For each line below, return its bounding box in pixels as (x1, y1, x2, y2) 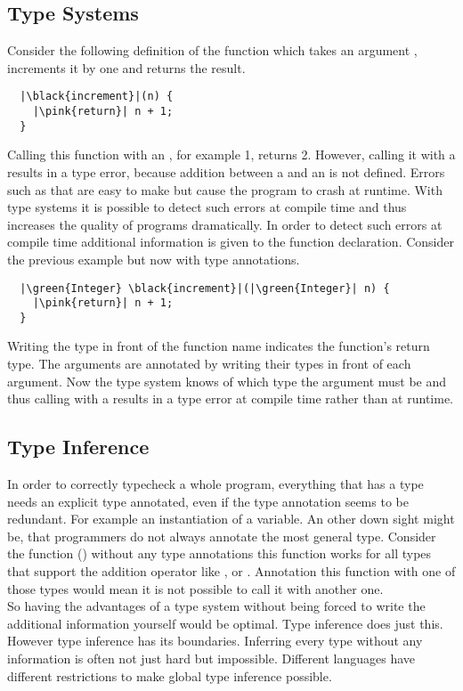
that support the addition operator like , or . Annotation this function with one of (7, 562, 456, 581)
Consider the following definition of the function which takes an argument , (7, 41, 418, 60)
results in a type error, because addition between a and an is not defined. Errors (7, 162, 445, 181)
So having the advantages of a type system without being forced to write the (7, 597, 426, 615)
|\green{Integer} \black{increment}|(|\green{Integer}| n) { (20, 281, 390, 295)
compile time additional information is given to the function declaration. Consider (7, 232, 454, 251)
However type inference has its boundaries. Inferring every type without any (7, 631, 423, 650)
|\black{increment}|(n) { (20, 90, 174, 103)
